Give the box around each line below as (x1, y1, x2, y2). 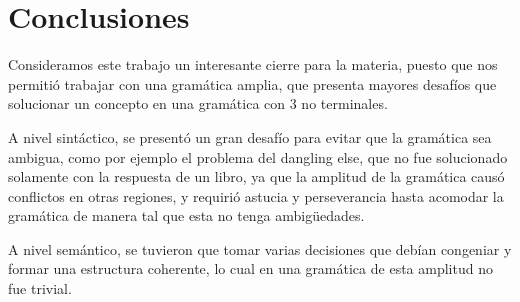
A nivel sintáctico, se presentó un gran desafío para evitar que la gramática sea (8, 126, 492, 147)
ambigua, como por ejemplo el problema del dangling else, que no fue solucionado (8, 146, 508, 167)
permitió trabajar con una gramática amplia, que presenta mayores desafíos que (8, 73, 497, 94)
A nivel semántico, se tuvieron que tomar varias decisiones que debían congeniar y (8, 238, 512, 259)
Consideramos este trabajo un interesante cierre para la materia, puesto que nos (8, 54, 498, 75)
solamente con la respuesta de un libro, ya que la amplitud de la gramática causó (8, 166, 505, 187)
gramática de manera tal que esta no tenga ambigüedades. (8, 205, 365, 226)
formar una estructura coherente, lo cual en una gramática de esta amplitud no (8, 258, 493, 279)
